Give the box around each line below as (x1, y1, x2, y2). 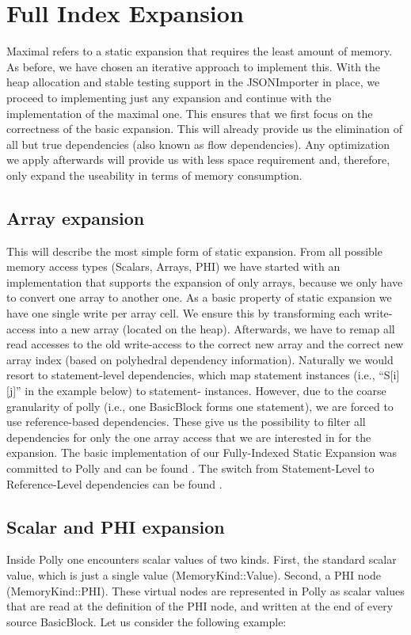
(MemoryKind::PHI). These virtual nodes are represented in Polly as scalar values (6, 582, 405, 599)
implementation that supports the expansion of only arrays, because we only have (6, 273, 403, 290)
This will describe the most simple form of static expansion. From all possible (6, 242, 382, 259)
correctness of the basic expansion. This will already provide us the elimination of (6, 120, 402, 137)
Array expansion (6, 205, 145, 230)
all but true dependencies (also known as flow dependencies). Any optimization (6, 135, 390, 152)
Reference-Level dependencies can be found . (6, 475, 223, 492)
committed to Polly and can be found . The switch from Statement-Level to (6, 459, 375, 476)
